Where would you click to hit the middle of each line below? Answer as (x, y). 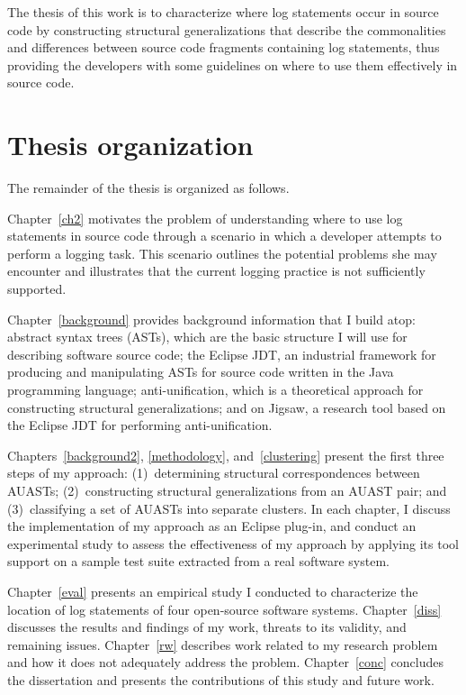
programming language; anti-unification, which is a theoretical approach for (215, 390)
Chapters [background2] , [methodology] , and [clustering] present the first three (226, 455)
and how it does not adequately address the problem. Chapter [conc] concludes (225, 662)
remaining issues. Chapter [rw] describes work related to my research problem (223, 644)
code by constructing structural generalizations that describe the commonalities (227, 29)
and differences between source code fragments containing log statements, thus (224, 47)
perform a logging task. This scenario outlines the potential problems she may (222, 253)
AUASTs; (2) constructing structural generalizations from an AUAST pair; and (227, 490)
